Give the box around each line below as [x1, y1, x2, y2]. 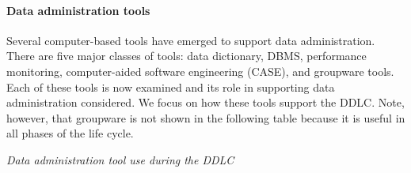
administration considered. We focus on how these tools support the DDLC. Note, [6, 94, 405, 111]
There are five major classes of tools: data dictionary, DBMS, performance [6, 47, 367, 64]
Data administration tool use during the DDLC [6, 151, 234, 167]
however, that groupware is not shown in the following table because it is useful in [6, 109, 405, 126]
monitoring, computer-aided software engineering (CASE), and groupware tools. [6, 62, 394, 79]
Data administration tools [6, 2, 150, 18]
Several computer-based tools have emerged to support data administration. [6, 32, 375, 48]
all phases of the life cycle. [6, 125, 134, 141]
